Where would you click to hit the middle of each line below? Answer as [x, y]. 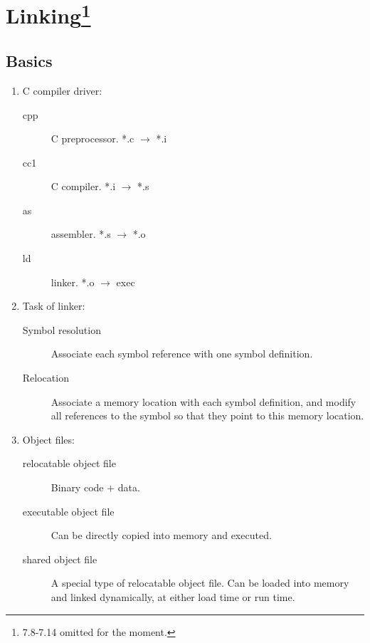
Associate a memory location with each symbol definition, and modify [203, 401]
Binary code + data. [95, 487]
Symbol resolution [62, 329]
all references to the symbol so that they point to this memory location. [207, 415]
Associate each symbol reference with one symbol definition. [182, 354]
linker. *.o [73, 282]
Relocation [46, 378]
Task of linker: [54, 306]
